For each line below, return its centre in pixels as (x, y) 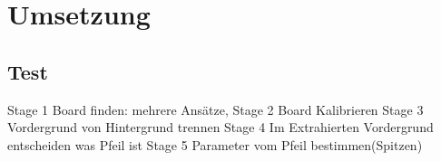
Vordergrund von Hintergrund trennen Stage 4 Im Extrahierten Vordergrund (220, 127)
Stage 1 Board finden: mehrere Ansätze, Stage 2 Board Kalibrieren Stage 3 (216, 109)
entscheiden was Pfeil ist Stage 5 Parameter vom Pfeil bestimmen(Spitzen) (215, 144)
